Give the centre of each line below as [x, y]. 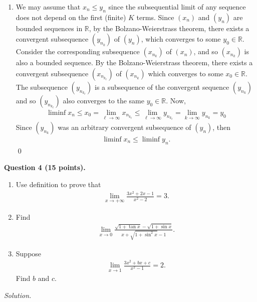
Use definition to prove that [58, 184]
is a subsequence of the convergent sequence [162, 87]
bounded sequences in [49, 28]
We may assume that [48, 7]
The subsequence [42, 87]
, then [222, 127]
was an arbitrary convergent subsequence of [124, 127]
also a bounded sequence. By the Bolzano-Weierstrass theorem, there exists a [134, 62]
